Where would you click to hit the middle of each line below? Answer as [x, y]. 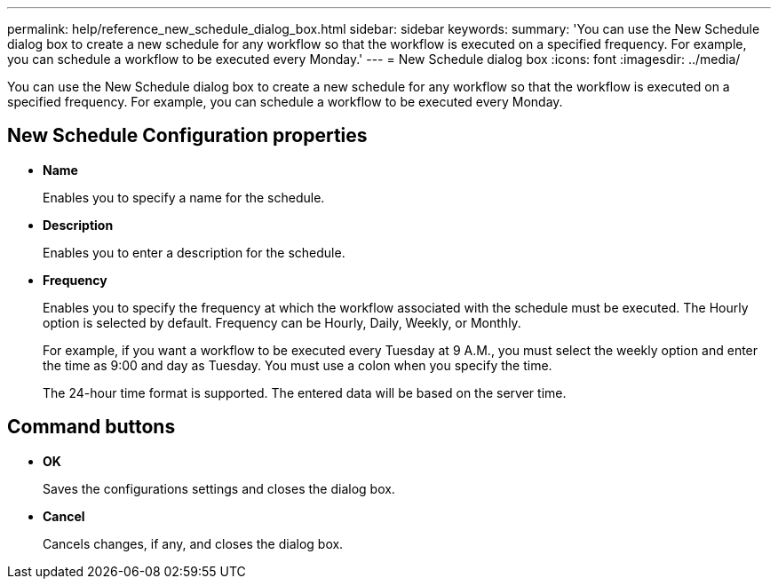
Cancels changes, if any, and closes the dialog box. [193, 543]
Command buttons [91, 427]
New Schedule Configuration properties [187, 136]
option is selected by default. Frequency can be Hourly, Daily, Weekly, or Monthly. [282, 322]
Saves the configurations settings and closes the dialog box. [219, 488]
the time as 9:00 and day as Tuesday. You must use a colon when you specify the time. [298, 365]
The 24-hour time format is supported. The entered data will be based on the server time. [305, 392]
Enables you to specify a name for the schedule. [184, 197]
